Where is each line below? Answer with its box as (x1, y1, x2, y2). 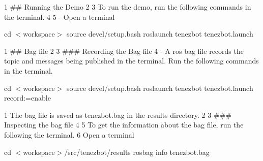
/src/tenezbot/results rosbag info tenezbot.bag (64, 146, 210, 157)
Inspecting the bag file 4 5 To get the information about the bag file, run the (4, 119, 244, 130)
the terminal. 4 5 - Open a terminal (4, 11, 115, 22)
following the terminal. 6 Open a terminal (4, 129, 134, 140)
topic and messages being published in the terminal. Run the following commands (4, 55, 259, 66)
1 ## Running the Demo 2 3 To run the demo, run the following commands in (4, 2, 251, 12)
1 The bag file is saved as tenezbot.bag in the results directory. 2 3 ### (4, 109, 231, 120)
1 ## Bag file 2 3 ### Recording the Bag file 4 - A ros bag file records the (4, 45, 244, 56)
